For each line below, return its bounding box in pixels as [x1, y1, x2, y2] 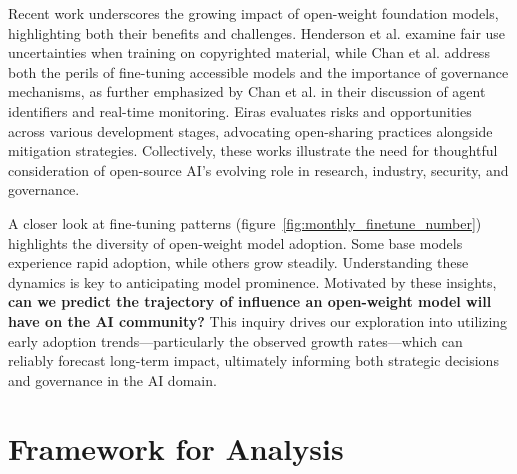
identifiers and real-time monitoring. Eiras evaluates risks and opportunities [8, 100, 472, 121]
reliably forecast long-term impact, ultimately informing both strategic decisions [8, 350, 499, 371]
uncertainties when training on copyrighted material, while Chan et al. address [8, 42, 490, 63]
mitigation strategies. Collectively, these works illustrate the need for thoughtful [8, 140, 498, 161]
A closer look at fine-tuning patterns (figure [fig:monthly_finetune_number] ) [8, 212, 482, 233]
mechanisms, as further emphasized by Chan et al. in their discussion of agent [8, 81, 486, 102]
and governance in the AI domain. [8, 369, 217, 390]
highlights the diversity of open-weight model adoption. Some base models [8, 232, 463, 253]
